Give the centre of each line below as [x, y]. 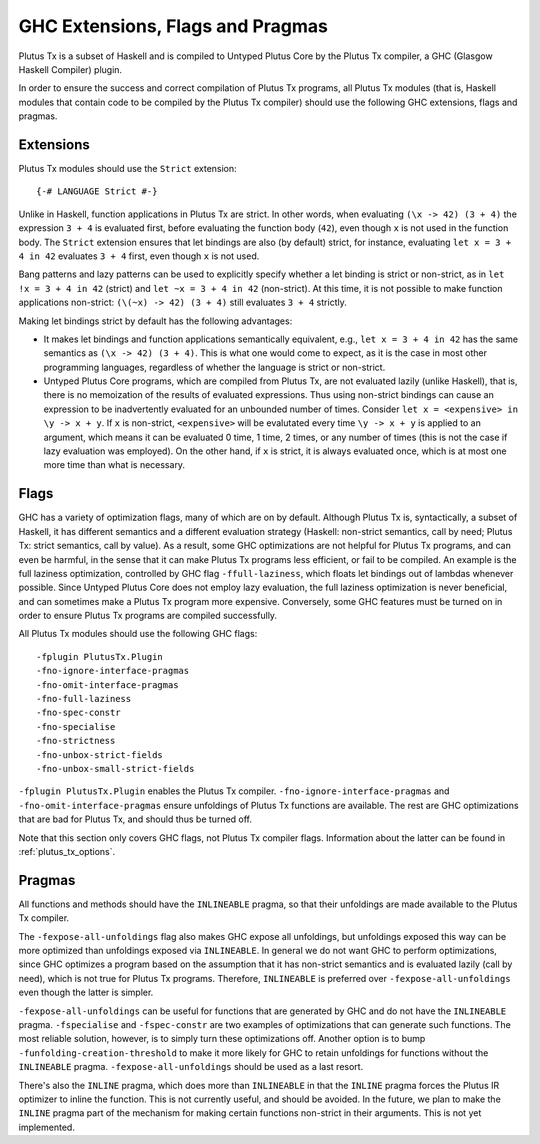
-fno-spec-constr [78, 713]
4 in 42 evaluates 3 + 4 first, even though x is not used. [139, 256]
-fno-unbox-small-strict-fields [115, 768]
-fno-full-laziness [84, 699]
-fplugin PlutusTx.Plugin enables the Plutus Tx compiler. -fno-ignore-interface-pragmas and [234, 791]
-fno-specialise [76, 726]
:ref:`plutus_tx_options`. [66, 851]
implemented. [46, 1127]
